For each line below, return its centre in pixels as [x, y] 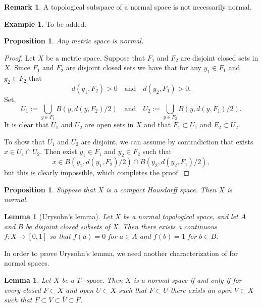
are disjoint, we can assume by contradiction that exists [167, 141]
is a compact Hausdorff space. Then [161, 189]
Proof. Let [20, 57]
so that [60, 236]
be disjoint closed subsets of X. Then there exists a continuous [121, 226]
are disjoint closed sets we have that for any [134, 67]
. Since [20, 67]
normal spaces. [27, 263]
